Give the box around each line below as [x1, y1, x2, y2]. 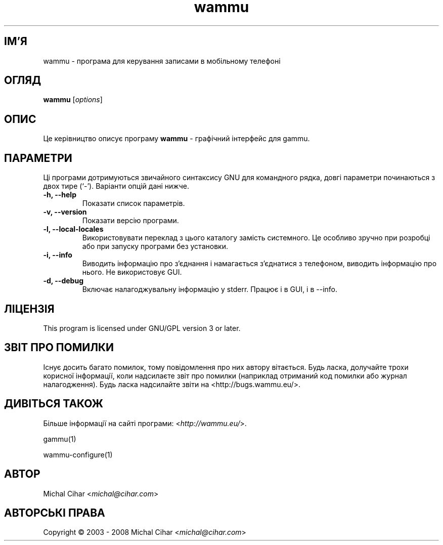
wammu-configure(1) [43, 450, 113, 459]
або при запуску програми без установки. [82, 242, 228, 251]
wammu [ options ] [43, 95, 103, 104]
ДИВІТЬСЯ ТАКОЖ [4, 397, 103, 410]
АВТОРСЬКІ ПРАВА [4, 506, 105, 519]
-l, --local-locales [43, 225, 104, 234]
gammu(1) [43, 434, 76, 443]
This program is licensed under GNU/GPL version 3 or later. [43, 323, 241, 332]
